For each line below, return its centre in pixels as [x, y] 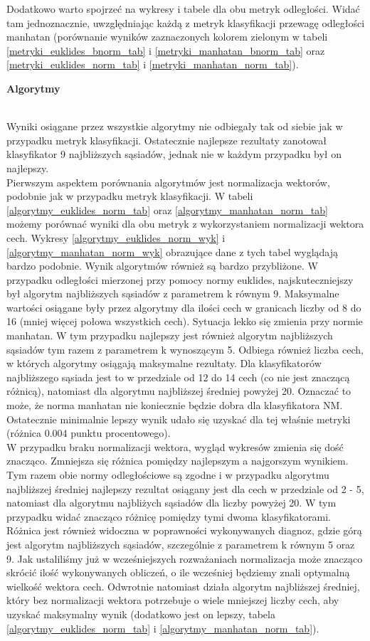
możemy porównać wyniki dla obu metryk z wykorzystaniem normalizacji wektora [185, 224]
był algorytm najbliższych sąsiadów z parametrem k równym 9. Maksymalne [173, 293]
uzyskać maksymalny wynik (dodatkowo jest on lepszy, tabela [141, 614]
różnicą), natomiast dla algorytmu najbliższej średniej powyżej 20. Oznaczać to [179, 391]
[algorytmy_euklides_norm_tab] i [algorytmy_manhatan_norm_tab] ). [163, 628]
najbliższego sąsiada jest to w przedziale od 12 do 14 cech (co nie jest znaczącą [178, 377]
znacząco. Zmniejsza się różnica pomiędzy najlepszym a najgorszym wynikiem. [178, 461]
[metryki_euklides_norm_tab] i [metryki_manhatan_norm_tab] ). [153, 64]
